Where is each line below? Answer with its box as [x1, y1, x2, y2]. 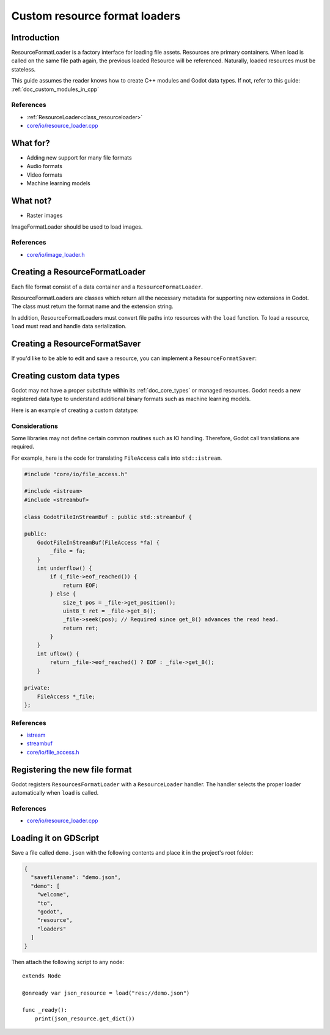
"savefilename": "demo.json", [31, 874, 122, 881]
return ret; [62, 624, 99, 632]
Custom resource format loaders [11, 9, 181, 23]
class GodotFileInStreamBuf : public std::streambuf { [24, 514, 192, 520]
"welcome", [37, 891, 70, 898]
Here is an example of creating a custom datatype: [11, 407, 139, 414]
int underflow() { [37, 564, 92, 572]
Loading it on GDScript [11, 833, 99, 843]
